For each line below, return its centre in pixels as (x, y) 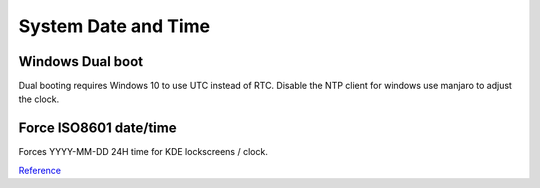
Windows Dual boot (81, 61)
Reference (40, 170)
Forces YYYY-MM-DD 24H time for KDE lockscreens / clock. (143, 152)
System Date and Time (114, 26)
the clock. (39, 99)
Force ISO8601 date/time (97, 128)
